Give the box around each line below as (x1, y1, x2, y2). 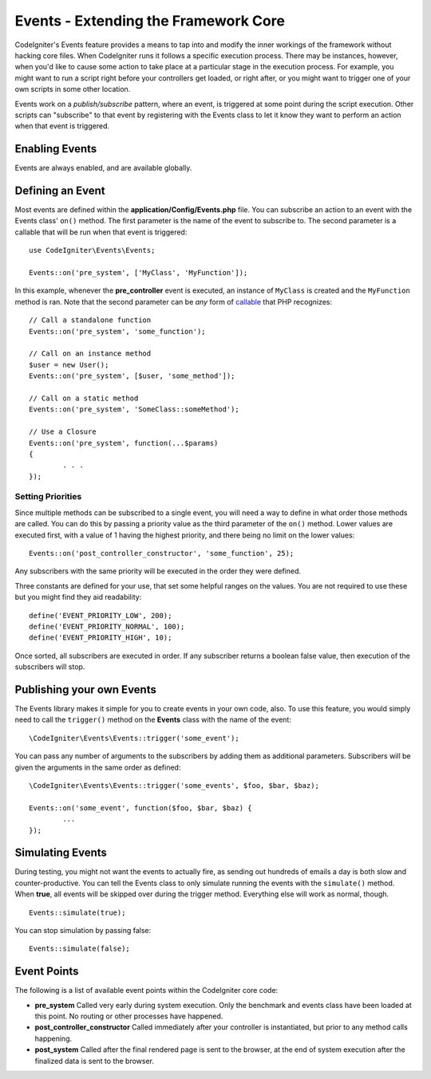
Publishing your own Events (14, 683, 157, 696)
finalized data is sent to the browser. (34, 1056, 155, 1065)
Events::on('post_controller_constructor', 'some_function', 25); (29, 549, 295, 557)
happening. (34, 1034, 72, 1043)
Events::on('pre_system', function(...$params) (29, 439, 219, 447)
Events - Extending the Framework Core (14, 12, 285, 30)
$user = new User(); (29, 360, 109, 369)
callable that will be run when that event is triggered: (14, 227, 188, 237)
